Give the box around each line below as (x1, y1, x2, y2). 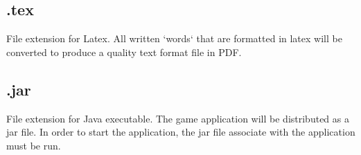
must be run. (6, 138, 61, 152)
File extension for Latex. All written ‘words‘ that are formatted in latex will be (6, 31, 342, 46)
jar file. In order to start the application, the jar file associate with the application (6, 125, 355, 139)
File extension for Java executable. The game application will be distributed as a (6, 111, 349, 125)
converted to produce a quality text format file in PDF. (6, 44, 242, 59)
